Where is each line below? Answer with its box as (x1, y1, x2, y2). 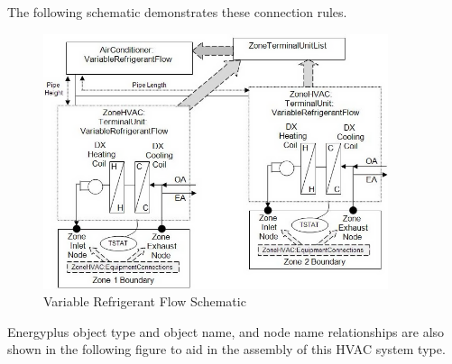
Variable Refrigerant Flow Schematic (43, 292, 246, 311)
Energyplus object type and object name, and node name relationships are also (7, 322, 445, 341)
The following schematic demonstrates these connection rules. (7, 3, 347, 21)
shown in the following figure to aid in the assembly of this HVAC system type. (7, 340, 446, 359)
